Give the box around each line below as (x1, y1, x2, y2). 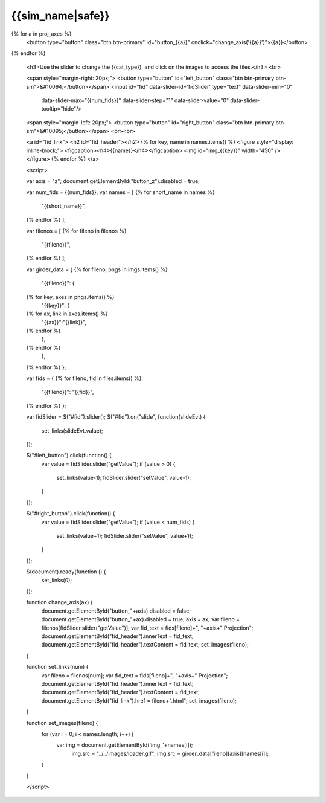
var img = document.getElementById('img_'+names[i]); (56, 741, 193, 749)
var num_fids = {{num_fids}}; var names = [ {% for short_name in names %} (26, 189, 216, 196)
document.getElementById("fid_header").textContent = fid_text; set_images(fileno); (41, 641, 249, 648)
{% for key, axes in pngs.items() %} (26, 293, 115, 300)
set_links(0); (41, 576, 72, 584)
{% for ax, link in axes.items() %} (26, 310, 109, 317)
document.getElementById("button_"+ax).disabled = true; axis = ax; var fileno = (41, 616, 240, 623)
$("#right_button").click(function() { (26, 510, 115, 517)
